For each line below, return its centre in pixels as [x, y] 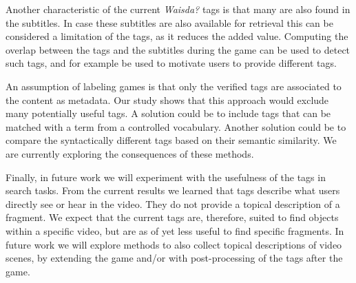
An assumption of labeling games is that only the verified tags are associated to [174, 86]
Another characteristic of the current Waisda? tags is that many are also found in [178, 9]
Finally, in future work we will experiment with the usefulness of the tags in [166, 177]
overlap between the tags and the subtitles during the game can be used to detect [178, 49]
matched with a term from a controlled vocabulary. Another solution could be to [176, 126]
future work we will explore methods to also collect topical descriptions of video [174, 244]
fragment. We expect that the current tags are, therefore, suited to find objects [172, 217]
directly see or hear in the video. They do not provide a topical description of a [173, 203]
